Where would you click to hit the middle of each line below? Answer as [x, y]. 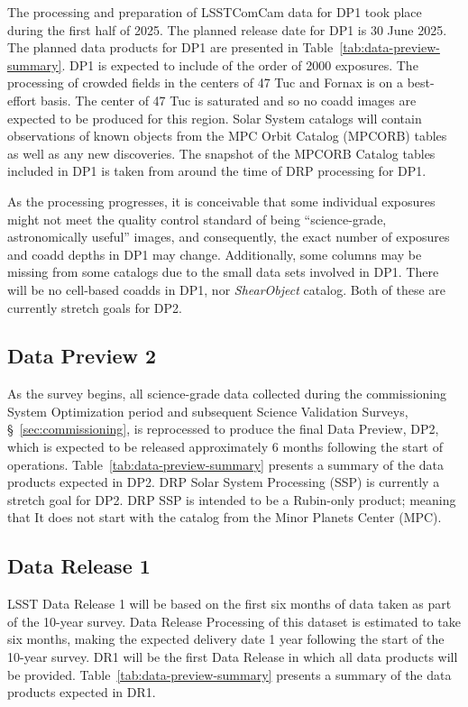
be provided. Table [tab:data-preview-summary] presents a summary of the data [229, 674]
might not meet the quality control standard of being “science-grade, [197, 219]
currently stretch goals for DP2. [95, 307]
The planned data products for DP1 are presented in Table [170, 47]
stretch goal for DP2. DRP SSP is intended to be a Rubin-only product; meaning [232, 499]
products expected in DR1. [82, 692]
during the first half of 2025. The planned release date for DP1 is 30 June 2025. [227, 29]
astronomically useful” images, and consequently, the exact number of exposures [229, 237]
